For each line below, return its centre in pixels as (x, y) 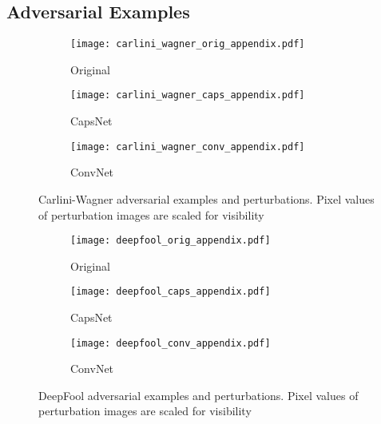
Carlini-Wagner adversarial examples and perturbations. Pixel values (206, 198)
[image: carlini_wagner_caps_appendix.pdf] (188, 95)
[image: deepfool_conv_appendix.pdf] (171, 343)
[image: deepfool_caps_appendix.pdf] (171, 292)
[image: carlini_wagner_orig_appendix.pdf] (188, 44)
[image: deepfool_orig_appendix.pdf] (171, 241)
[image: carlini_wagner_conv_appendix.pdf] (188, 147)
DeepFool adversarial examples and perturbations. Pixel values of (198, 395)
